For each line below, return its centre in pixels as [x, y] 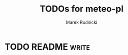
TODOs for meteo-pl [82, 9]
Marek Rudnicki [82, 22]
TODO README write [47, 47]
